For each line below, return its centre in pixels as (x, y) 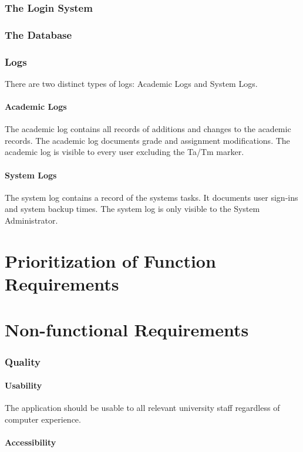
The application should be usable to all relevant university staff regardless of (142, 408)
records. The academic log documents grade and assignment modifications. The (147, 140)
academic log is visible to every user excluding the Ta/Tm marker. (124, 152)
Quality (23, 361)
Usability (23, 385)
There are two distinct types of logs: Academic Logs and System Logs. (131, 83)
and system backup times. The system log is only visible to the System (132, 209)
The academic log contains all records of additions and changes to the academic (148, 129)
